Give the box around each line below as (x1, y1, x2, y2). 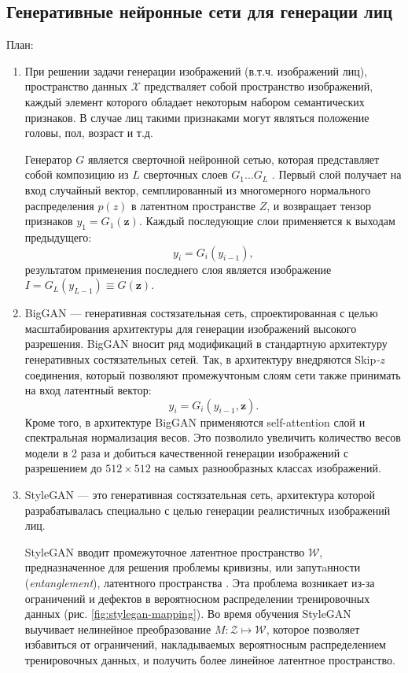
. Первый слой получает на (271, 166, 402, 183)
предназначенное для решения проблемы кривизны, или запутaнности (24, 559, 361, 575)
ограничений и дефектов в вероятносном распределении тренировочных (24, 590, 370, 606)
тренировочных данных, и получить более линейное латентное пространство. (24, 652, 395, 667)
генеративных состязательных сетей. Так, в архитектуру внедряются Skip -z (24, 350, 384, 367)
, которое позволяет (266, 620, 360, 637)
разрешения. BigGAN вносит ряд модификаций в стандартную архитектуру (24, 335, 388, 352)
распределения (24, 197, 94, 213)
